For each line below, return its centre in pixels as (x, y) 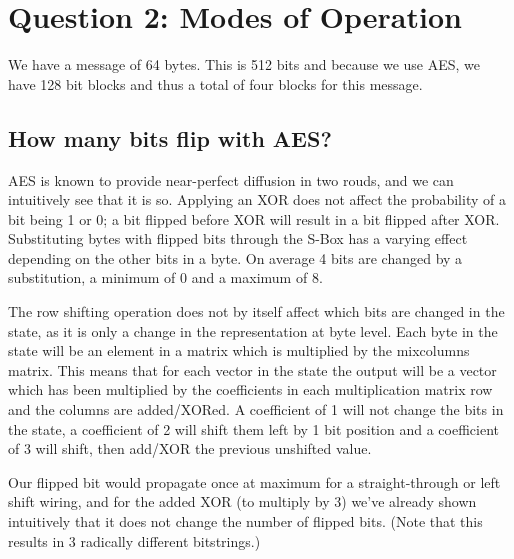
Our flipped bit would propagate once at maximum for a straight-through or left (254, 481)
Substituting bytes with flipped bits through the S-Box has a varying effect (238, 238)
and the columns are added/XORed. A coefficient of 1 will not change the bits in (256, 409)
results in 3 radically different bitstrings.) (134, 540)
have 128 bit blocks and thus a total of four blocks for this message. (215, 83)
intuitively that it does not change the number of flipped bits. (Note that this (245, 521)
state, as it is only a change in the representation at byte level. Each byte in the (253, 330)
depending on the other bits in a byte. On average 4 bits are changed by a (235, 257)
